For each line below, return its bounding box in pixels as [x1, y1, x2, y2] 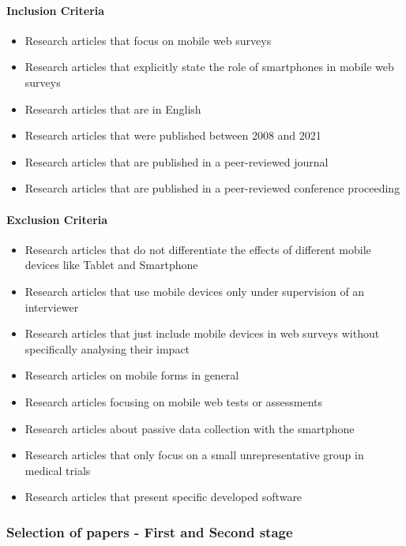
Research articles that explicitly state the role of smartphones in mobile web [24, 58, 394, 75]
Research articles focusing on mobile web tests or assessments [24, 393, 323, 409]
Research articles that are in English [24, 100, 201, 117]
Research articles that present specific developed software [24, 488, 303, 505]
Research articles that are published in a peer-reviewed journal [24, 153, 329, 170]
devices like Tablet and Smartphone [24, 256, 198, 273]
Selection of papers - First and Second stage [6, 522, 293, 541]
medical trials [24, 462, 91, 478]
